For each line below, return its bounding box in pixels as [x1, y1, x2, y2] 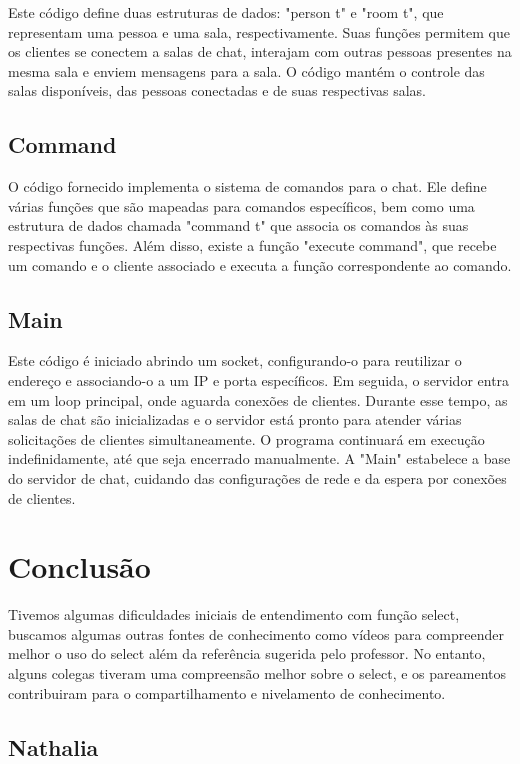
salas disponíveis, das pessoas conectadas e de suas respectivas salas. [8, 80, 426, 101]
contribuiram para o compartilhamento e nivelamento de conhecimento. [8, 682, 446, 703]
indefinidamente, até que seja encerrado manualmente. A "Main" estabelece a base [8, 448, 511, 469]
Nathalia [8, 731, 99, 762]
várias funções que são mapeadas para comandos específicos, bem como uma [8, 195, 475, 216]
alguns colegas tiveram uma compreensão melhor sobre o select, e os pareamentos [8, 663, 507, 683]
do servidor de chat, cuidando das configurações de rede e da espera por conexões [8, 467, 507, 488]
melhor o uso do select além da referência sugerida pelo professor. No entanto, [8, 643, 486, 664]
